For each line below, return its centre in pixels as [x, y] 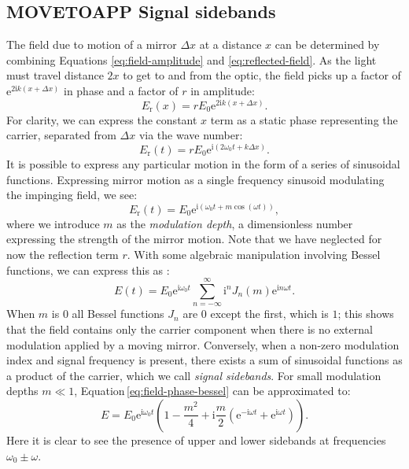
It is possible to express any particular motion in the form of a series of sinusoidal [203, 163]
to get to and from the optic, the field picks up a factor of [262, 75]
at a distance [230, 44]
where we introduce [53, 223]
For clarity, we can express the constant [102, 119]
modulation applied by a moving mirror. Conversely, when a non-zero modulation [203, 344]
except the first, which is [269, 314]
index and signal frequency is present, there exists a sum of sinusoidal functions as [204, 360]
